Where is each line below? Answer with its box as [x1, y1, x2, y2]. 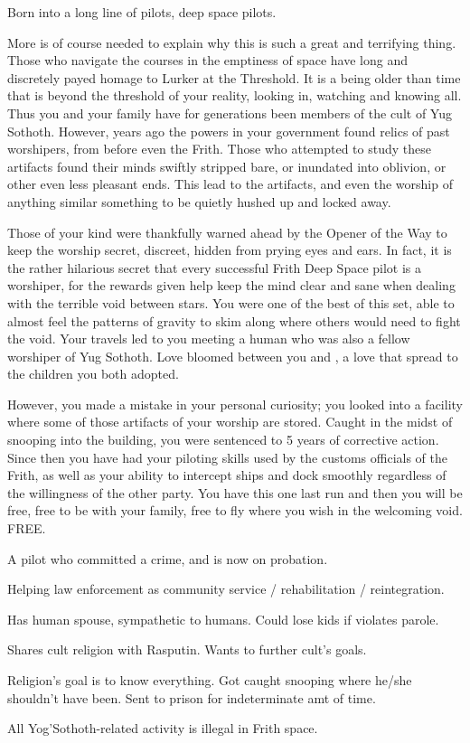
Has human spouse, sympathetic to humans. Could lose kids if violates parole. [7, 609, 439, 628]
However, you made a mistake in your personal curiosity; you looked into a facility [7, 394, 463, 413]
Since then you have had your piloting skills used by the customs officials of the [7, 447, 447, 466]
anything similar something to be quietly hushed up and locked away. [7, 192, 391, 211]
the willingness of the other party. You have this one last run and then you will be [7, 483, 463, 502]
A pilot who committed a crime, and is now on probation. [7, 549, 328, 568]
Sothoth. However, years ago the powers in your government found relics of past [7, 121, 450, 140]
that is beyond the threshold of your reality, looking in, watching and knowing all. [7, 86, 462, 105]
